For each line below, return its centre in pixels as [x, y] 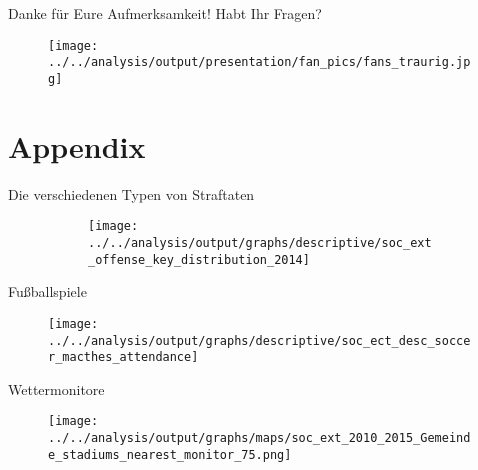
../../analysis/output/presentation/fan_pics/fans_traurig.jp [259, 62]
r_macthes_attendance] [123, 357]
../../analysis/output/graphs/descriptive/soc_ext [260, 242]
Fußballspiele [47, 291]
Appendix [77, 145]
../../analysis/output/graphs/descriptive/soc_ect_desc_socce [259, 340]
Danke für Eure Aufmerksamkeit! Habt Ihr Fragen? [165, 13]
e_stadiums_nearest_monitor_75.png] [170, 454]
